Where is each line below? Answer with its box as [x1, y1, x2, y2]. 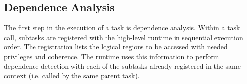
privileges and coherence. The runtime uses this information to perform [4, 51, 219, 61]
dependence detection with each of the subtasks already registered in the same [4, 61, 241, 71]
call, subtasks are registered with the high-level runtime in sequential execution [4, 32, 243, 42]
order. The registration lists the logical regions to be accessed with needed [4, 42, 228, 52]
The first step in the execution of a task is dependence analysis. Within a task [4, 22, 240, 33]
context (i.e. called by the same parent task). [4, 70, 140, 81]
